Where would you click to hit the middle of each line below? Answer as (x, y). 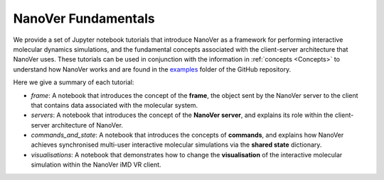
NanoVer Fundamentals (84, 18)
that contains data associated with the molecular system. (114, 105)
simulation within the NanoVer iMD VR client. (96, 165)
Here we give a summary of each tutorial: (74, 82)
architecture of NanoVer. (87, 125)
